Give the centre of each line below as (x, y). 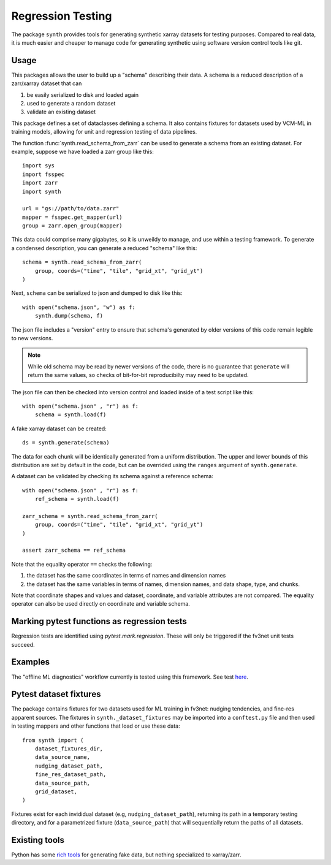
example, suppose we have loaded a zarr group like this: (83, 151)
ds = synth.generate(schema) (66, 443)
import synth (42, 191)
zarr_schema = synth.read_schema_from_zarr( (90, 516)
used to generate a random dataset (71, 104)
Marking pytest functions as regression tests (99, 621)
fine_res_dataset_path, (70, 775)
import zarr (40, 183)
